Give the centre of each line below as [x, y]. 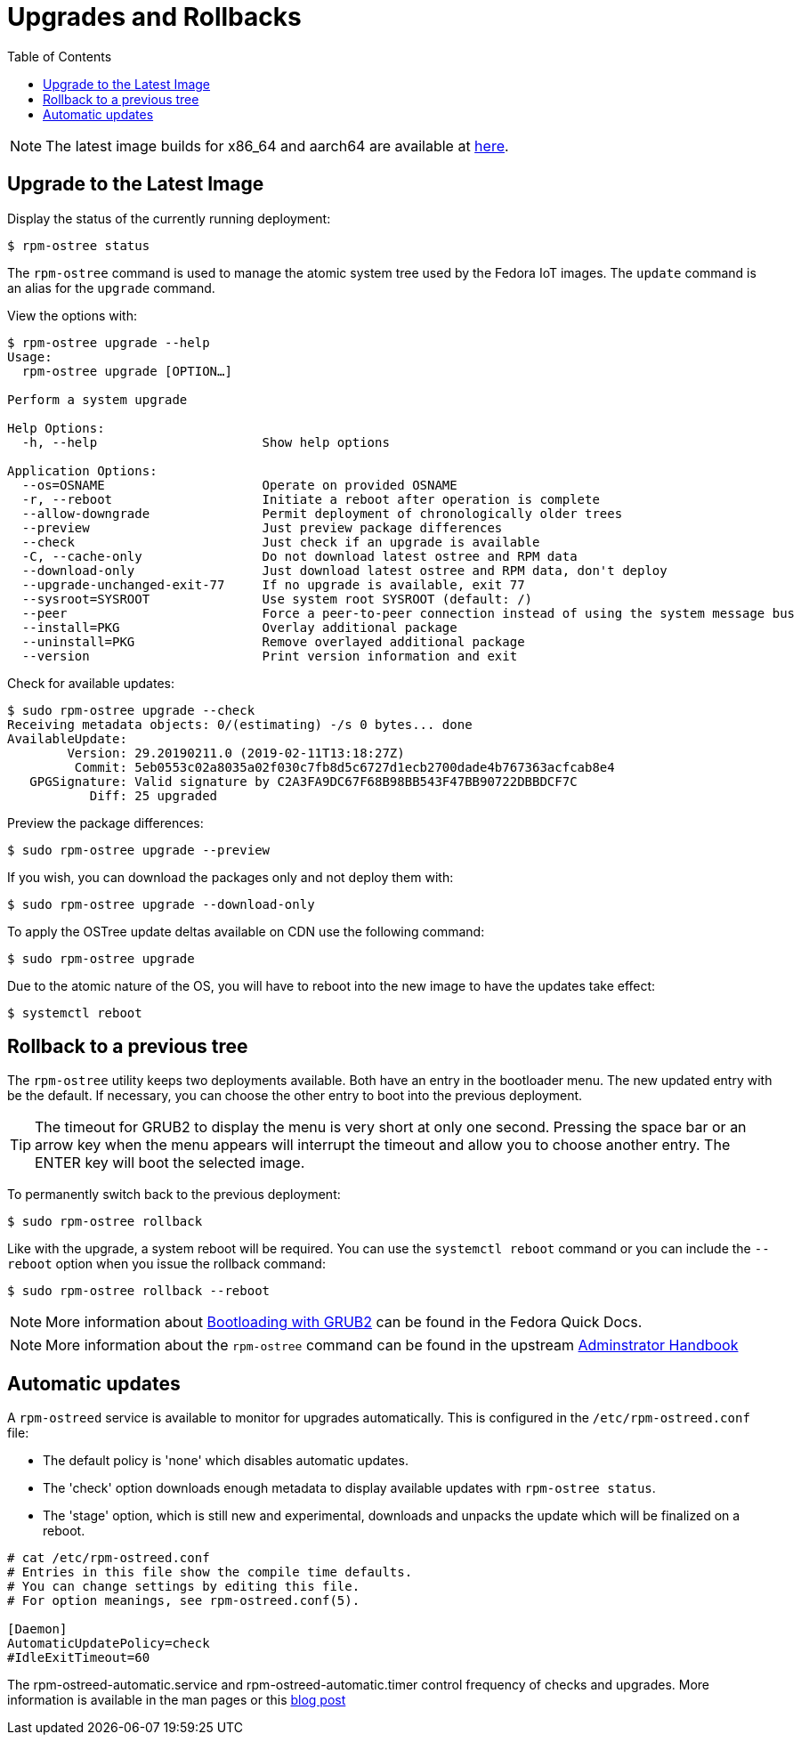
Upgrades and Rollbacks [154, 17]
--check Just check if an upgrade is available [281, 542]
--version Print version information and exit [270, 656]
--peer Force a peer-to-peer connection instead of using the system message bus [409, 613]
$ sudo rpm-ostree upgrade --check [131, 710]
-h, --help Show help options [206, 442]
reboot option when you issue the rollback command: [166, 1264]
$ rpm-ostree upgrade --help [109, 342]
